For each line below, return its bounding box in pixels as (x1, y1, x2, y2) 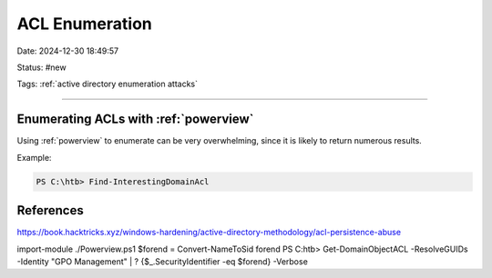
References (16, 203, 84, 218)
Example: (16, 152, 52, 163)
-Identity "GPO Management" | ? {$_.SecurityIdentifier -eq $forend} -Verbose (16, 255, 309, 267)
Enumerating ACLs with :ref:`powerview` (16, 112, 254, 127)
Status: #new (16, 62, 67, 73)
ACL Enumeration (16, 14, 152, 34)
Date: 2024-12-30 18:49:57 (16, 45, 119, 56)
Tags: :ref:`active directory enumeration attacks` (16, 78, 198, 90)
